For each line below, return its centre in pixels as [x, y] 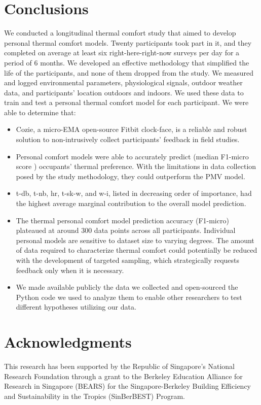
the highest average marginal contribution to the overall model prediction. [131, 203]
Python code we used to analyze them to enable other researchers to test [129, 297]
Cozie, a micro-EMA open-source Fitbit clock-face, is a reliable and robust [132, 129]
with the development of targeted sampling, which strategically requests [128, 260]
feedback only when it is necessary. [70, 270]
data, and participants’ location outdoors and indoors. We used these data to [124, 92]
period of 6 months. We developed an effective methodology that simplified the [127, 62]
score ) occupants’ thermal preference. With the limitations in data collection [136, 166]
